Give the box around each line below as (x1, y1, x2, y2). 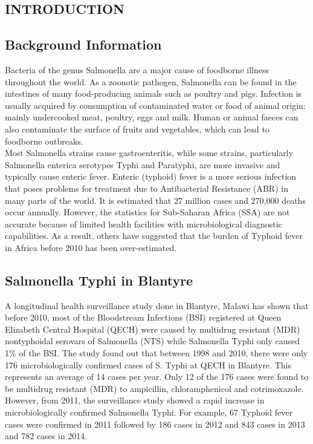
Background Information (5, 35, 162, 54)
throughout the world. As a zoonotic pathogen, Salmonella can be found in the (5, 75, 297, 88)
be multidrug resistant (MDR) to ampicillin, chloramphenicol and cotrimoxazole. (5, 382, 304, 394)
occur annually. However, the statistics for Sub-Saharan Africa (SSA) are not (5, 206, 290, 218)
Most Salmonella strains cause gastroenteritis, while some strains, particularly (5, 146, 293, 159)
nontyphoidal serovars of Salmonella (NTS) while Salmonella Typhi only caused (5, 335, 300, 347)
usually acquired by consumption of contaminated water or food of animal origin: (5, 99, 306, 111)
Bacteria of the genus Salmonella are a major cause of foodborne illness (5, 63, 269, 76)
